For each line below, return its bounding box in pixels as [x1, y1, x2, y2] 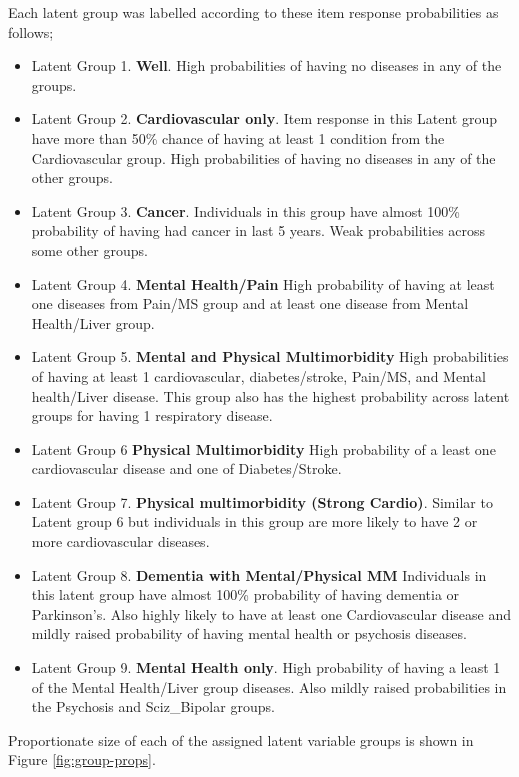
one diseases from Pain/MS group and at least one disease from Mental [31, 293, 469, 314]
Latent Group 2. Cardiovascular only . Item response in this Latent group [31, 108, 498, 129]
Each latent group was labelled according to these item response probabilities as [8, 2, 499, 22]
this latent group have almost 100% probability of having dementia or [31, 584, 460, 605]
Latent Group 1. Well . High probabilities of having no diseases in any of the [31, 55, 502, 76]
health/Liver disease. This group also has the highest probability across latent [31, 385, 510, 406]
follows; [8, 21, 54, 42]
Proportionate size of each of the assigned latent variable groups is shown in [8, 729, 474, 750]
